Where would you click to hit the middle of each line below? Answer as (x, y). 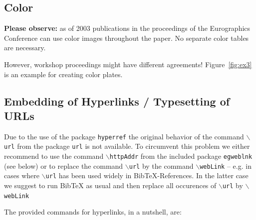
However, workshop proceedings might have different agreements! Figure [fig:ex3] (128, 64)
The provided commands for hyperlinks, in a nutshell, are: (93, 212)
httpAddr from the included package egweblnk (181, 156)
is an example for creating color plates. (63, 74)
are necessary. (25, 48)
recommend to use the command (54, 156)
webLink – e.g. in (226, 165)
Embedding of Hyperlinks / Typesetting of (117, 101)
